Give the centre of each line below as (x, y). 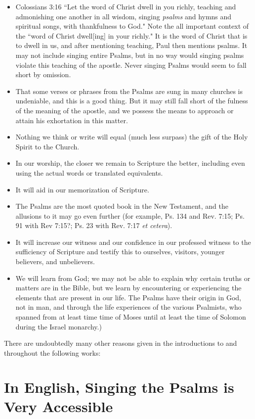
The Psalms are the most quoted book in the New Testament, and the (122, 206)
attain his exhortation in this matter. (72, 120)
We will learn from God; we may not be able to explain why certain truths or (133, 278)
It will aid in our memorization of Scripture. (82, 189)
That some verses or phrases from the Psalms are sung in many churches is (129, 91)
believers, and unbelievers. (55, 261)
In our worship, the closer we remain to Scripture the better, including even (130, 163)
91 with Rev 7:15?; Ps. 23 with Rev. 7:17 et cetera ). (94, 225)
